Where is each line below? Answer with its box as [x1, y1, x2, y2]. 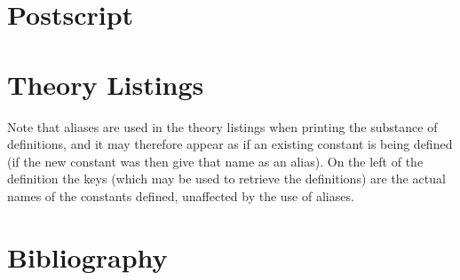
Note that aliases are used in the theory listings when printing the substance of [7, 117, 438, 136]
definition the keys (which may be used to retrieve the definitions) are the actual [7, 169, 446, 188]
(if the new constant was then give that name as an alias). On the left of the [7, 152, 424, 170]
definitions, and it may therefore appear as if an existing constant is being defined [7, 135, 453, 153]
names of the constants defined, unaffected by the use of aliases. [7, 186, 354, 205]
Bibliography [7, 238, 168, 275]
